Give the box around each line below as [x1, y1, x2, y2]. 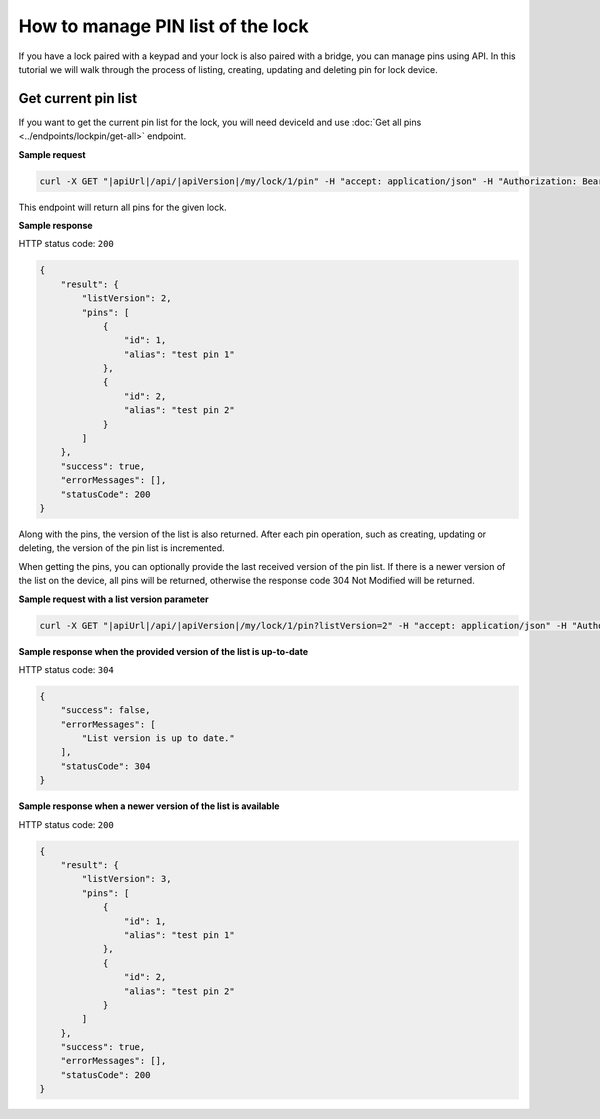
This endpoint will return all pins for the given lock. [18, 201, 227, 213]
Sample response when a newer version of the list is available [18, 800, 280, 812]
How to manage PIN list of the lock [18, 15, 309, 37]
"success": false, [60, 705, 151, 716]
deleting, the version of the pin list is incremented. [18, 542, 225, 554]
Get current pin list [18, 90, 138, 107]
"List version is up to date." [81, 733, 235, 744]
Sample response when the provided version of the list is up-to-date [18, 645, 309, 657]
